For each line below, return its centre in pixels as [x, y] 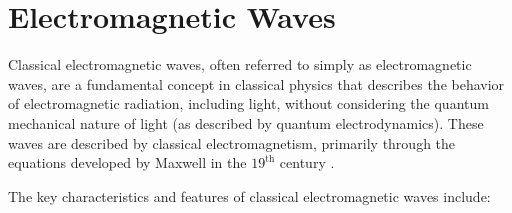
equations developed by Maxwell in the [127, 162]
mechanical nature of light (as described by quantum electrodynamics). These [246, 122]
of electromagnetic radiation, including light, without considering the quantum [248, 103]
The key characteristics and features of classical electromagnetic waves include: [249, 195]
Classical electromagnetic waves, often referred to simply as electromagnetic [240, 64]
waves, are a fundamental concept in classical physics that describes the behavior [256, 83]
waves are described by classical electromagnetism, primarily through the [232, 142]
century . [307, 162]
